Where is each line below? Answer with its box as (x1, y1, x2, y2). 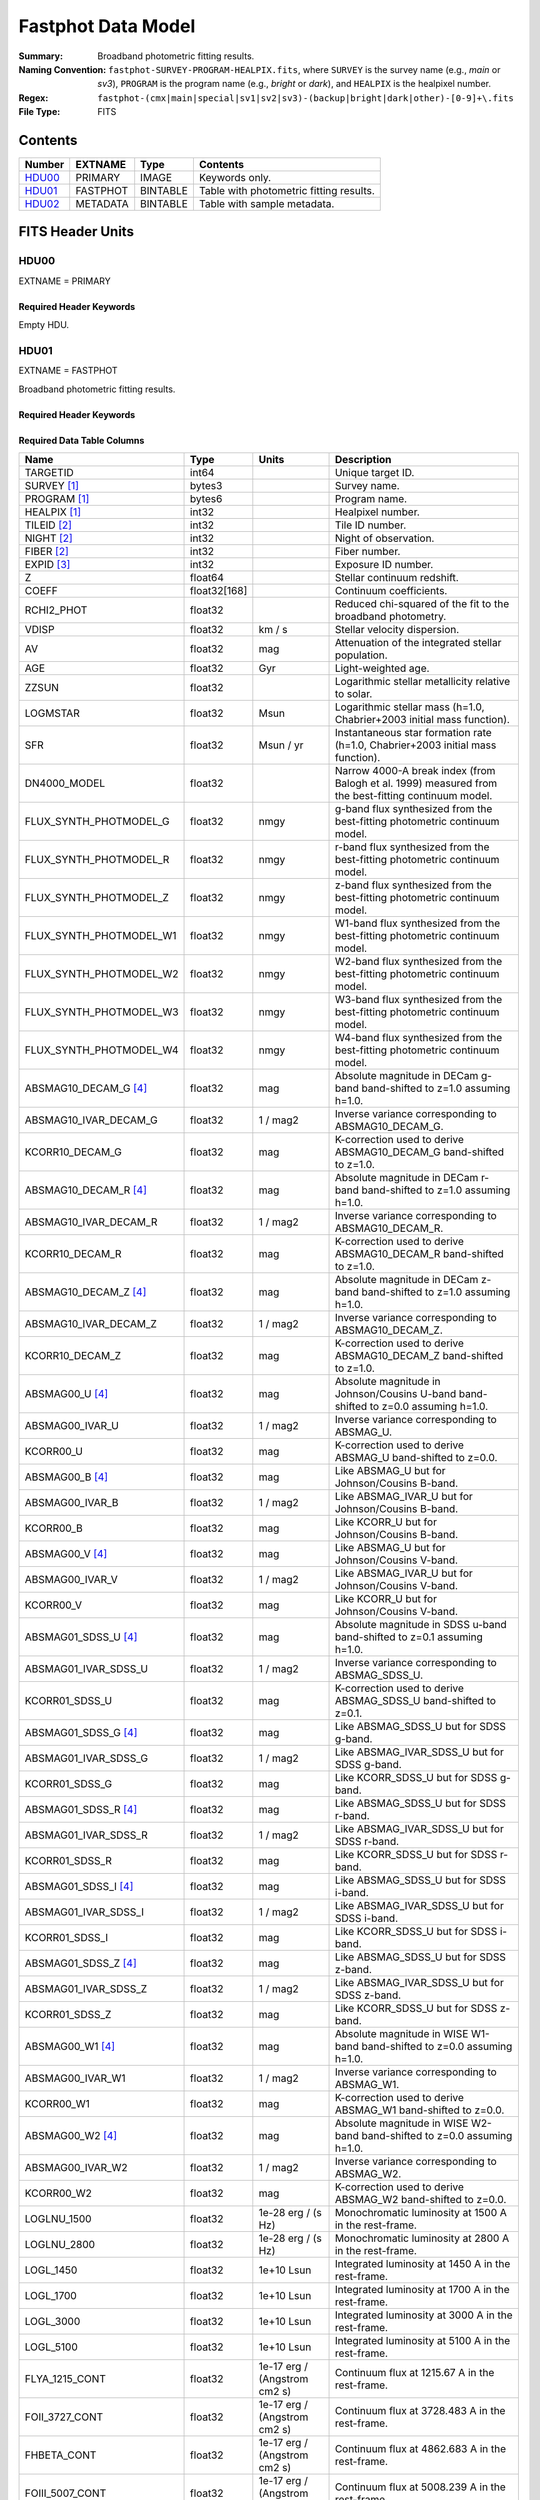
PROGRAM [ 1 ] (24, 492, 90, 506)
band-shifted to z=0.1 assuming (334, 1630, 484, 1644)
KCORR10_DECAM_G (24, 1145, 122, 1159)
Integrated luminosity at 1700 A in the (334, 2283, 510, 2297)
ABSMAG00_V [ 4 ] (24, 1547, 108, 1561)
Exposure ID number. (334, 558, 434, 572)
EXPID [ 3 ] (24, 558, 71, 572)
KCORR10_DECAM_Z (24, 1349, 122, 1363)
